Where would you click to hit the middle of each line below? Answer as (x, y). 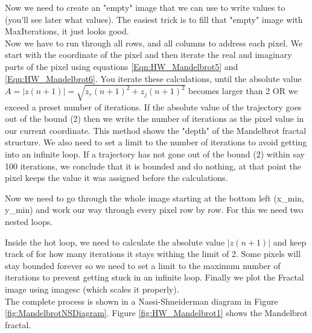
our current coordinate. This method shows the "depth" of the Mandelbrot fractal (156, 130)
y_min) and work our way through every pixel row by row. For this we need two (154, 210)
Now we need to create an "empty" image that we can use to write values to (145, 7)
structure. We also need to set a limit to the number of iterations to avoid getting (156, 142)
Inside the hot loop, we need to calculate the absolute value (115, 242)
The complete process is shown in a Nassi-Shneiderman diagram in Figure (142, 301)
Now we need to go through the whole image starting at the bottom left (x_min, (154, 198)
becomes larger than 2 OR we (243, 91)
